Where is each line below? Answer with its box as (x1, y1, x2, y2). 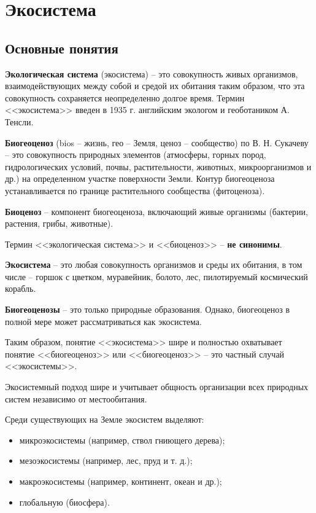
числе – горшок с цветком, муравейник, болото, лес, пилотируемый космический (5, 270, 308, 283)
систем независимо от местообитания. (5, 392, 147, 405)
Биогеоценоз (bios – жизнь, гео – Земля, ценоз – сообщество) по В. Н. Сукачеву (5, 136, 309, 149)
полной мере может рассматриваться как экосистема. (5, 315, 202, 327)
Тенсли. (5, 115, 34, 128)
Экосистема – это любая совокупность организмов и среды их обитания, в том (5, 258, 303, 271)
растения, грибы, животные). (5, 217, 114, 230)
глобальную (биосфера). (19, 495, 110, 508)
